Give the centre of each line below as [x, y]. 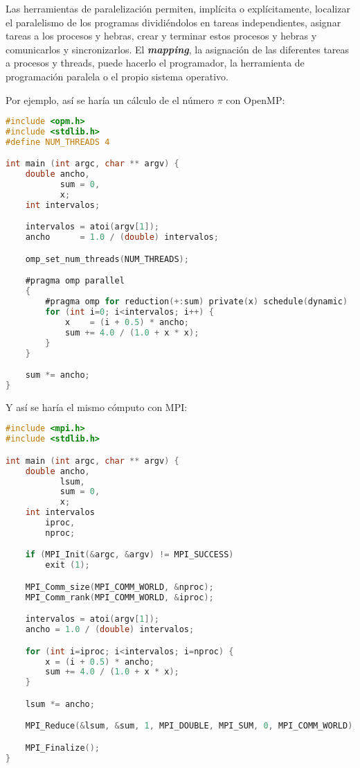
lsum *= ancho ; [60, 704]
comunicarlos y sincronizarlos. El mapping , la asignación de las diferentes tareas [178, 49]
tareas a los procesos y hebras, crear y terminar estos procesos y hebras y [161, 36]
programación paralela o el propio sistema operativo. [117, 76]
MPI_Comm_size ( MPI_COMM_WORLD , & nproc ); [119, 587]
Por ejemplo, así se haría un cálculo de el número [110, 99]
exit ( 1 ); [67, 565]
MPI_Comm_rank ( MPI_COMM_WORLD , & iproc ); [119, 597]
